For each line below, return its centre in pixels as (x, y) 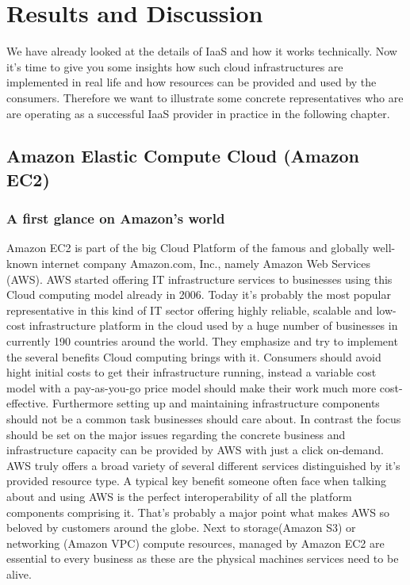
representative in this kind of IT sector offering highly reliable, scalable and (190, 310)
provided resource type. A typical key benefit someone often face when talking (196, 481)
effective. (28, 403)
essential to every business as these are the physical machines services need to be (203, 558)
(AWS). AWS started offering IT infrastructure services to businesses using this (199, 279)
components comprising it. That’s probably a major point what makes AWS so (198, 512)
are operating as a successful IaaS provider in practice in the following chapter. (198, 113)
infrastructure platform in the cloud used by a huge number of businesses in (213, 325)
